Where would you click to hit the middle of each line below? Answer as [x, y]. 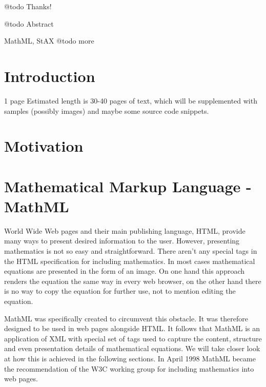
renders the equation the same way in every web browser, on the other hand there [133, 281]
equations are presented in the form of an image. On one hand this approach [125, 271]
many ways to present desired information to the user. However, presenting [122, 241]
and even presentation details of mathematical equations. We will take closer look [132, 348]
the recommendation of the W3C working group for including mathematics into [129, 368]
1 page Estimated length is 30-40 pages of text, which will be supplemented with [131, 100]
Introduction [50, 76]
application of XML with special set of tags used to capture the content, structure [133, 338]
